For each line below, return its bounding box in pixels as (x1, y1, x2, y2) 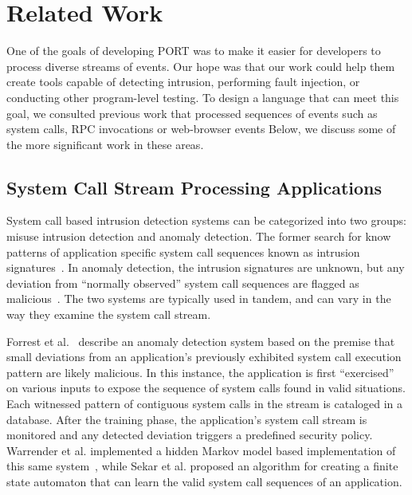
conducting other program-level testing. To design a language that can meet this (6, 88, 399, 105)
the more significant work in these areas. (6, 136, 204, 152)
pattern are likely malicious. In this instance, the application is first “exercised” (6, 363, 394, 380)
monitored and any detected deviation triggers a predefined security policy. (6, 426, 373, 443)
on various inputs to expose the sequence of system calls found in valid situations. (6, 379, 406, 396)
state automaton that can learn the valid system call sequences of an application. (6, 473, 402, 489)
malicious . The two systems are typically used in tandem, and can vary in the (6, 290, 391, 307)
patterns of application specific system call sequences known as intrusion (6, 243, 360, 260)
